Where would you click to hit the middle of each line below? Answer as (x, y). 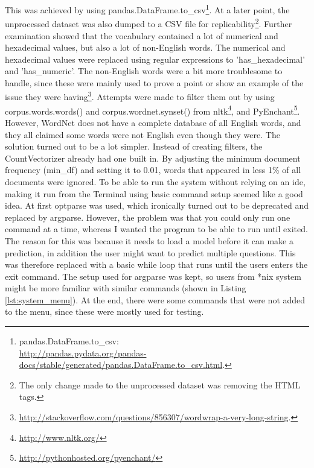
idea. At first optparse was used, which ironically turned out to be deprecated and (157, 205)
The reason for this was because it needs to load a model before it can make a (149, 240)
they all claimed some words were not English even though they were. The (143, 134)
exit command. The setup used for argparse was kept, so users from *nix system (153, 276)
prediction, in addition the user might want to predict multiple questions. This (150, 252)
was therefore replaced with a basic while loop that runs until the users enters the (156, 264)
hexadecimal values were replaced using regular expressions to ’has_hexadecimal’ (155, 59)
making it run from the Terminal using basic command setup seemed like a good (154, 193)
